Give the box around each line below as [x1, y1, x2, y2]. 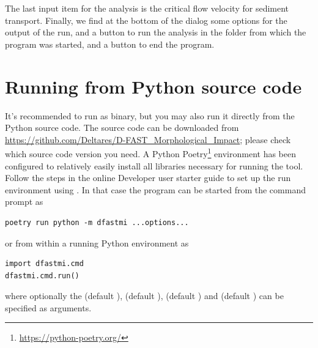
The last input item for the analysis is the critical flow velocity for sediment [5, 2, 289, 14]
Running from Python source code [5, 73, 302, 98]
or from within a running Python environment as [5, 236, 189, 249]
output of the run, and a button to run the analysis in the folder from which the [5, 26, 306, 39]
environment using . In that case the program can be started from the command [5, 183, 306, 196]
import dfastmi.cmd [5, 259, 84, 268]
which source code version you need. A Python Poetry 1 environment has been [5, 146, 297, 160]
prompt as [5, 195, 43, 208]
